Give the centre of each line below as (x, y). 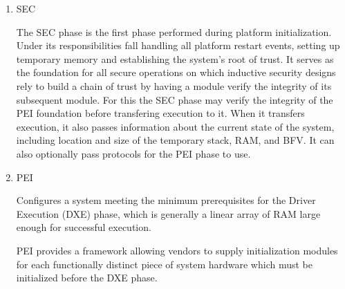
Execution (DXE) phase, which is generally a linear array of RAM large (168, 213)
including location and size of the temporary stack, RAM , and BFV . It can (175, 140)
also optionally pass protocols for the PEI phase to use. (133, 153)
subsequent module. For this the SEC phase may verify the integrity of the (175, 99)
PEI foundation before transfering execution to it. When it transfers (160, 113)
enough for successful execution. (84, 227)
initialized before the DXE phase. (87, 278)
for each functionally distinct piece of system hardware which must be (164, 264)
